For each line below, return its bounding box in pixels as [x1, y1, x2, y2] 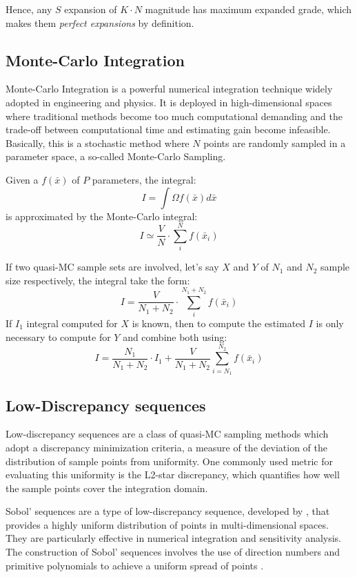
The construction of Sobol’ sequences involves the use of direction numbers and [6, 545, 340, 559]
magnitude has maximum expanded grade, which [145, 2, 352, 16]
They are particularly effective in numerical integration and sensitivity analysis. [6, 531, 342, 545]
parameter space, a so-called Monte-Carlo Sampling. [6, 149, 226, 164]
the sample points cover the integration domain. [6, 480, 208, 495]
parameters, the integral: [92, 172, 196, 186]
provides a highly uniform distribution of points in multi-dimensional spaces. [6, 517, 329, 531]
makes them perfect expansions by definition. [6, 15, 194, 30]
